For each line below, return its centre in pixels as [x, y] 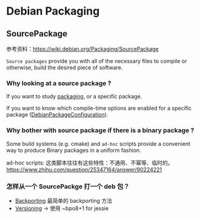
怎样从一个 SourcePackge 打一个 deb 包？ [68, 186]
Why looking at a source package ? [59, 83]
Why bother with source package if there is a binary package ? [100, 131]
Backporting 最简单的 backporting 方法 [64, 200]
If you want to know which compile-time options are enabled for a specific [99, 108]
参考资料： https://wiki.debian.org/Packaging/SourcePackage [82, 49]
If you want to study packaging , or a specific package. [74, 97]
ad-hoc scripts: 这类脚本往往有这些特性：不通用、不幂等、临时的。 [90, 163]
